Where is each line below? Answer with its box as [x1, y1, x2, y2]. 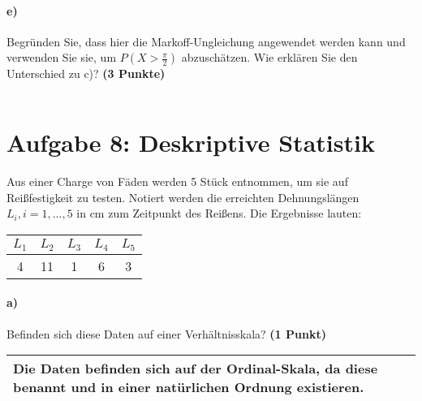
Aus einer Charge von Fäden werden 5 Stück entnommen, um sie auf [6, 173, 348, 190]
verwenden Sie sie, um [6, 49, 117, 66]
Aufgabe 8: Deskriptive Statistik [6, 126, 375, 159]
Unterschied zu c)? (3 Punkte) [6, 65, 166, 82]
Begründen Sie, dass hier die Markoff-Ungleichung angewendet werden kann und [6, 32, 406, 50]
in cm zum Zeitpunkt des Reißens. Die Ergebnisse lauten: [76, 205, 362, 222]
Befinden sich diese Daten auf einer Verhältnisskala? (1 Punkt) [6, 325, 326, 342]
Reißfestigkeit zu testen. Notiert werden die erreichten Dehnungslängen [6, 188, 360, 205]
